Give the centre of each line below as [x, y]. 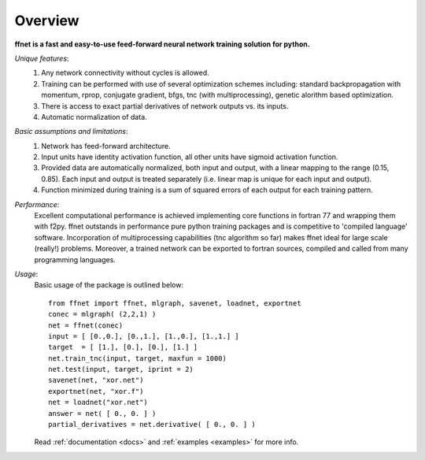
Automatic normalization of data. [94, 117]
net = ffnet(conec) [86, 325]
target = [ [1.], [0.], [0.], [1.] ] [123, 347]
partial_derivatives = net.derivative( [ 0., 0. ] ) [152, 425]
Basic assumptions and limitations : [71, 132]
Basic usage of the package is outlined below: [109, 285]
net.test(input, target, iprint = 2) [121, 369]
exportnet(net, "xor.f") [96, 391]
